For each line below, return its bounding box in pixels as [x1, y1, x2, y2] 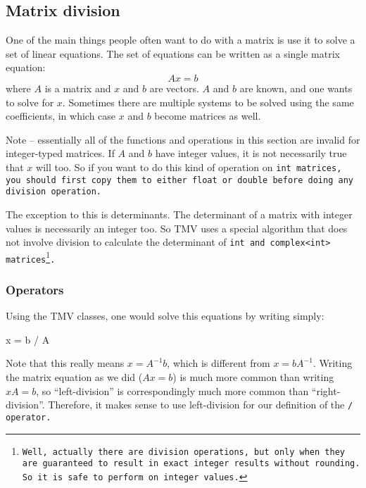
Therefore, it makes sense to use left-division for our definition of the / [48, 397, 353, 412]
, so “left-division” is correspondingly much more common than [36, 383, 309, 398]
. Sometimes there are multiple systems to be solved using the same [62, 94, 354, 109]
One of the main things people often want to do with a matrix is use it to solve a [6, 32, 355, 47]
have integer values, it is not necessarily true [155, 146, 347, 161]
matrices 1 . [6, 249, 56, 265]
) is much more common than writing [172, 370, 334, 384]
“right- [311, 383, 341, 398]
